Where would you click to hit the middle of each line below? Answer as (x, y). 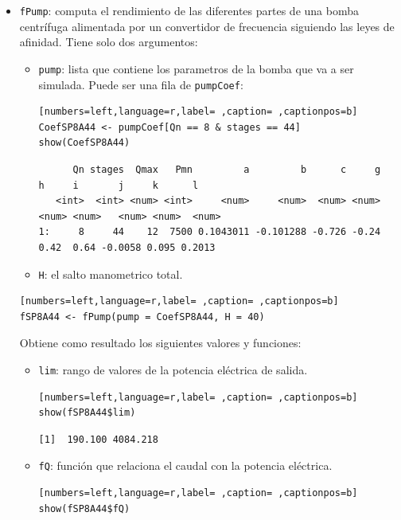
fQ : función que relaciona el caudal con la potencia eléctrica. (185, 465)
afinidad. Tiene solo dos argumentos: (109, 42)
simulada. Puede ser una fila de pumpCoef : (141, 84)
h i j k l (119, 185)
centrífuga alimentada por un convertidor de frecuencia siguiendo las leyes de (207, 26)
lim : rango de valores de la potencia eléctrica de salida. (173, 369)
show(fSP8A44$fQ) (84, 508)
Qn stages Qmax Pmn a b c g (227, 169)
